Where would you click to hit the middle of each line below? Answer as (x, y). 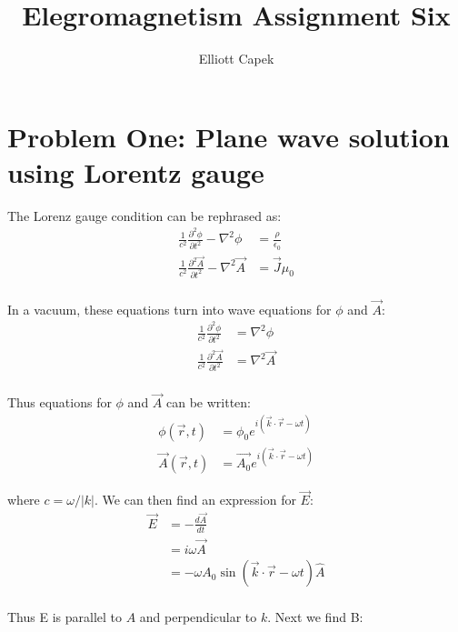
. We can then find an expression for (195, 500)
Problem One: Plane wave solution (229, 136)
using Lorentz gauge (136, 171)
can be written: (209, 402)
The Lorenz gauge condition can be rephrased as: (144, 215)
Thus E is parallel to (65, 617)
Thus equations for (60, 402)
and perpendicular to (198, 617)
